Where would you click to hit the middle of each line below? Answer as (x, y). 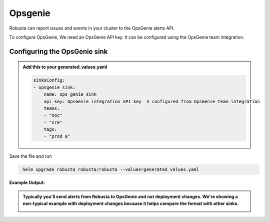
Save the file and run (30, 156)
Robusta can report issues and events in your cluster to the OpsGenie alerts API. (92, 28)
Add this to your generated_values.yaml (65, 67)
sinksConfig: (49, 80)
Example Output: (27, 182)
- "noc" (53, 116)
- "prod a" (57, 136)
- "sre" (53, 122)
